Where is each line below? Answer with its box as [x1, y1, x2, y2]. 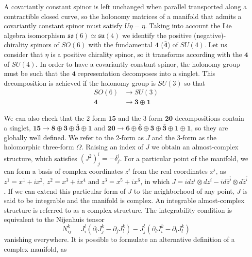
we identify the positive [122, 30, 192, 40]
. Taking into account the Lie [145, 20, 232, 31]
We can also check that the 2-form [4, 113, 106, 123]
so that [184, 77, 205, 88]
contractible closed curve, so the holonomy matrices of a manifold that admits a [4, 11, 242, 21]
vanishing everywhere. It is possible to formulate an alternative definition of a [4, 234, 235, 244]
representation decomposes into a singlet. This [78, 68, 216, 78]
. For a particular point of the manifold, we [119, 153, 249, 163]
